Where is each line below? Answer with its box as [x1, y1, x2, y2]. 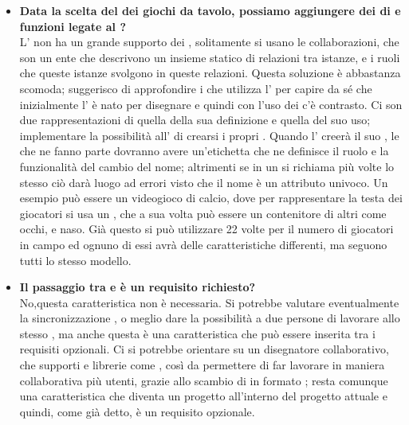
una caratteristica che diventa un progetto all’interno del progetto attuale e [19, 388, 387, 404]
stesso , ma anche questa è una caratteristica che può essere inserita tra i [19, 325, 376, 341]
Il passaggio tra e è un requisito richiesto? [19, 279, 256, 295]
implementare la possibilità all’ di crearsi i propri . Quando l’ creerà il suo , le [19, 127, 399, 143]
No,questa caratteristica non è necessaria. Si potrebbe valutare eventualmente [19, 294, 399, 310]
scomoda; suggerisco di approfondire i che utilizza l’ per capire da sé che [19, 80, 372, 96]
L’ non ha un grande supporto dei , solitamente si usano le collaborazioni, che [19, 33, 399, 50]
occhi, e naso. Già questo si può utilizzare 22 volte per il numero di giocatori [19, 220, 394, 237]
